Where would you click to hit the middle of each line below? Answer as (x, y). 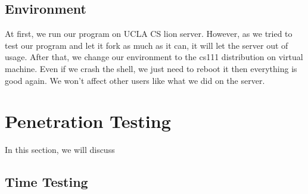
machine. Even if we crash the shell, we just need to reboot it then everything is (151, 68)
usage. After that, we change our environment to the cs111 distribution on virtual (154, 57)
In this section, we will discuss (60, 150)
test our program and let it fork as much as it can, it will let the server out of (147, 45)
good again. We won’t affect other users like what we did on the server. (135, 80)
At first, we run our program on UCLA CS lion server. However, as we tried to (149, 34)
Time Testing (46, 182)
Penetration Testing (88, 121)
